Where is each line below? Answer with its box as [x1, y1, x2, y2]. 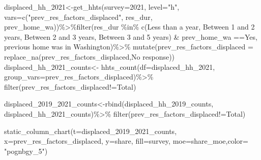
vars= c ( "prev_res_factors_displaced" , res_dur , [4, 11, 153, 22]
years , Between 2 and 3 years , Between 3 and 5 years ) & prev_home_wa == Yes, [4, 31, 257, 42]
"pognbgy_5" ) [4, 145, 48, 156]
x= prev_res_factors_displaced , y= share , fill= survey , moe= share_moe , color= [4, 136, 248, 146]
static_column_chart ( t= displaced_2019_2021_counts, [4, 125, 177, 136]
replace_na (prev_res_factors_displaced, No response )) [4, 51, 175, 62]
